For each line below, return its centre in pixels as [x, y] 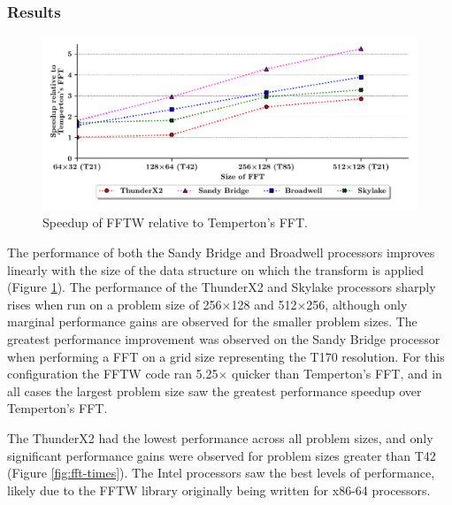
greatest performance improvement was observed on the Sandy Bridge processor [224, 339]
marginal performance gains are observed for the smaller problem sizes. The [212, 321]
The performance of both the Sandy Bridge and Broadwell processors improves [221, 252]
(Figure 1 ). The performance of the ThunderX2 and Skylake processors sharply [222, 287]
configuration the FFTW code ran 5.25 [113, 374]
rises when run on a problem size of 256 [115, 304]
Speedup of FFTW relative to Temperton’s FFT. [176, 222]
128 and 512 [264, 304]
